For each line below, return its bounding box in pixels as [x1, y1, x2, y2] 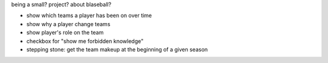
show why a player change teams [26, 20, 111, 27]
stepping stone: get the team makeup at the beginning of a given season [26, 45, 208, 53]
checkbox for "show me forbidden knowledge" [26, 37, 144, 45]
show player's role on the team [26, 29, 104, 36]
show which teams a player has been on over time [26, 12, 152, 19]
